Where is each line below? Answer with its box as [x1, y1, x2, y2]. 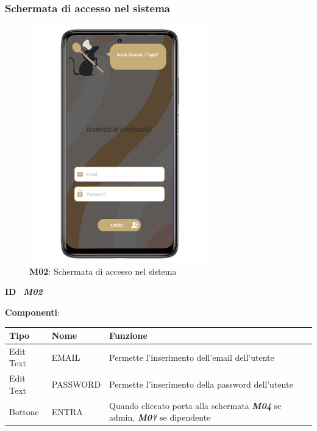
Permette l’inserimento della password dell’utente [109, 378, 293, 391]
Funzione [109, 329, 148, 342]
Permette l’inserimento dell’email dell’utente [109, 350, 274, 363]
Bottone [9, 405, 39, 418]
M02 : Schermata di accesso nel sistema [29, 264, 177, 277]
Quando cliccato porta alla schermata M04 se [109, 399, 282, 411]
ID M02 [5, 285, 43, 298]
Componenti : [5, 305, 60, 318]
